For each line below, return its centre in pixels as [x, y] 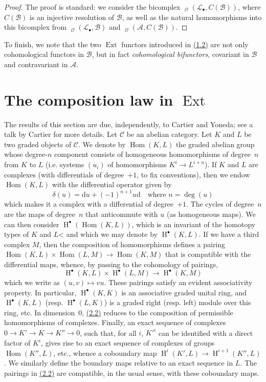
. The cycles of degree [220, 204]
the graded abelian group [215, 144]
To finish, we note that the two [53, 44]
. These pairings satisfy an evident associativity [178, 282]
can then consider [32, 224]
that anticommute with [122, 214]
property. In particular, [40, 292]
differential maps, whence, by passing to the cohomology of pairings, [111, 264]
